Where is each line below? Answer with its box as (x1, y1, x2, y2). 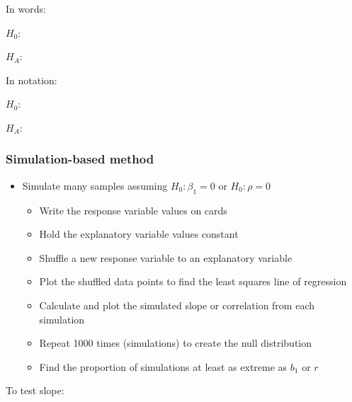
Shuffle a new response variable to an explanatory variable (39, 250, 293, 265)
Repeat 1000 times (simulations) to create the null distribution (39, 335, 312, 350)
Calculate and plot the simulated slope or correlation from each (39, 297, 315, 312)
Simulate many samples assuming (22, 178, 168, 193)
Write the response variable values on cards (39, 202, 227, 217)
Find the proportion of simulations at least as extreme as (39, 359, 288, 374)
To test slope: (6, 383, 64, 398)
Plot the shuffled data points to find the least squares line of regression (39, 274, 347, 289)
